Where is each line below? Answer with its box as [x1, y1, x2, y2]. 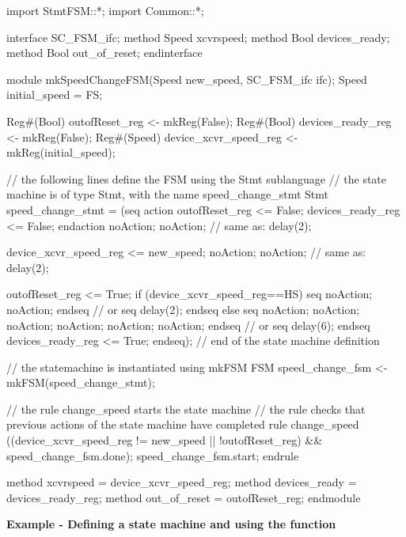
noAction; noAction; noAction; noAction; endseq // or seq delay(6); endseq [6, 316, 370, 333]
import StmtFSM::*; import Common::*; [6, 2, 204, 18]
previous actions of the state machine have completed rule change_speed [6, 416, 359, 433]
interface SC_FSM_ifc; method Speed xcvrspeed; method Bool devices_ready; [6, 28, 390, 45]
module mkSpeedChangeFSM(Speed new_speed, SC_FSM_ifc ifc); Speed [6, 70, 367, 87]
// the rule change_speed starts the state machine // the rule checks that [6, 400, 366, 417]
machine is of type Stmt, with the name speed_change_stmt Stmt [6, 186, 328, 202]
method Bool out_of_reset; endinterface [6, 44, 203, 61]
